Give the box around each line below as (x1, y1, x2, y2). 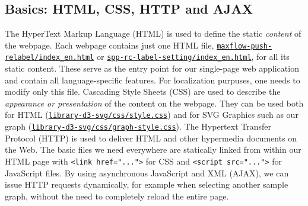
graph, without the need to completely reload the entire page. (5, 189, 229, 202)
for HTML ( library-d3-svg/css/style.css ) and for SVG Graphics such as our (5, 108, 299, 121)
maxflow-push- (217, 41, 272, 50)
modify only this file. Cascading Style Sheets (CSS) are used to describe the (5, 85, 281, 98)
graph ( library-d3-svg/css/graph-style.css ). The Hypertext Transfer (5, 120, 272, 133)
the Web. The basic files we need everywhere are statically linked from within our (5, 143, 301, 156)
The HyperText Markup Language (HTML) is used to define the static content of (5, 27, 301, 40)
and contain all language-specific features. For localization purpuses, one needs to (5, 73, 300, 86)
